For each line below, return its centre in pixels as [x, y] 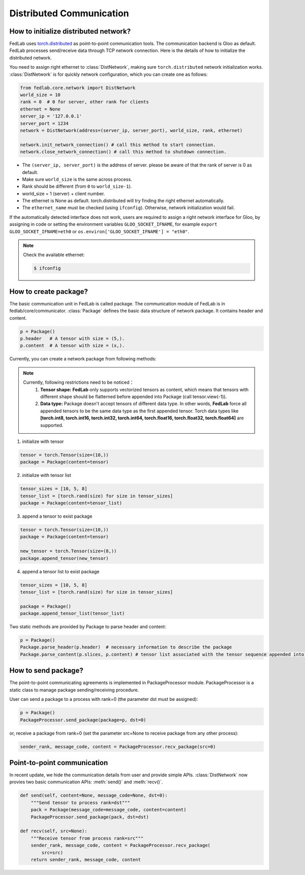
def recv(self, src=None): [54, 831]
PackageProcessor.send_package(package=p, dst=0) [83, 720]
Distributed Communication [69, 13]
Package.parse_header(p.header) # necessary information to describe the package [126, 647]
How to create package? [49, 291]
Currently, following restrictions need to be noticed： [79, 382]
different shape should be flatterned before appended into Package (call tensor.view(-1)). [134, 397]
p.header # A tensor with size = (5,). [72, 339]
